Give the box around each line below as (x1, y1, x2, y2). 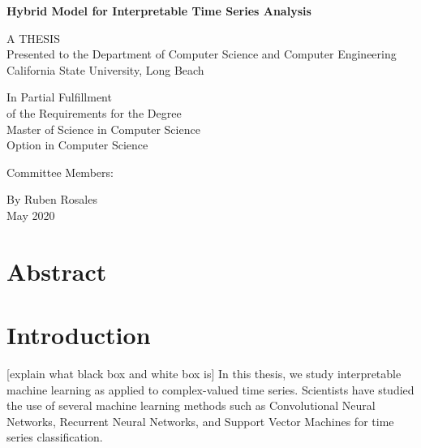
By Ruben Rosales (6, 191, 97, 208)
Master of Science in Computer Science (6, 120, 200, 137)
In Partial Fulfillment (6, 88, 112, 106)
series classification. (6, 429, 103, 446)
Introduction (6, 318, 151, 351)
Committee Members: (6, 163, 114, 180)
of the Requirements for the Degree (6, 104, 182, 121)
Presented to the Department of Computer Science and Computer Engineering (6, 45, 397, 62)
